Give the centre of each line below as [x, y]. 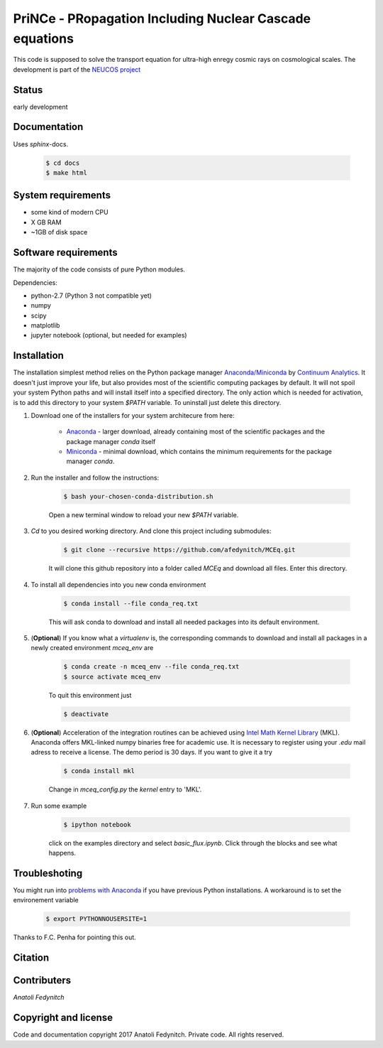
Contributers [42, 981]
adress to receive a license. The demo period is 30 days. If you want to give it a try [152, 752]
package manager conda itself [111, 441]
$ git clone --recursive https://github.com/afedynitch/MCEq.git [179, 550]
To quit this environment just [90, 695]
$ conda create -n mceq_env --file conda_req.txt [151, 667]
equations [44, 38]
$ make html [67, 173]
